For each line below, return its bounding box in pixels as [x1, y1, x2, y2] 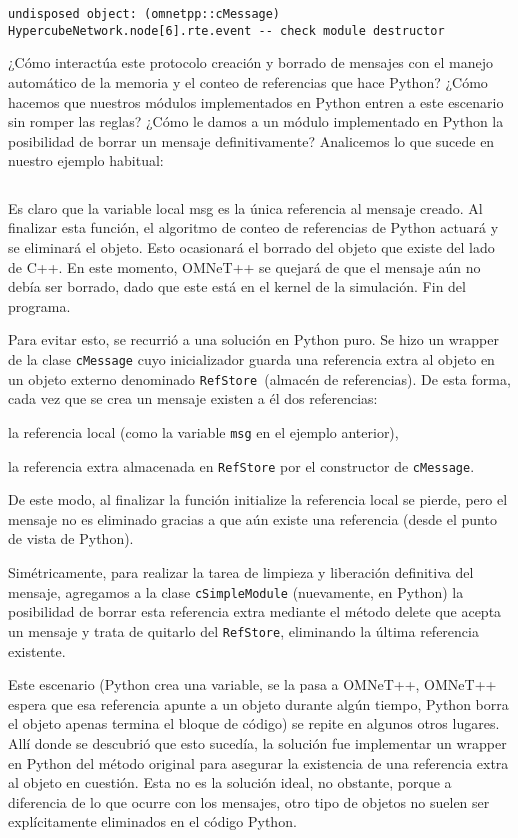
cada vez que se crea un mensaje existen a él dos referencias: [8, 388, 378, 409]
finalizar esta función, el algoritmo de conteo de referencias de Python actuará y [8, 217, 499, 238]
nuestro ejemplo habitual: [8, 150, 164, 171]
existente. [8, 640, 66, 661]
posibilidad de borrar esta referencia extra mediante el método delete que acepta [8, 601, 502, 622]
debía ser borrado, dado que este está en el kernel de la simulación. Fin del [8, 276, 466, 297]
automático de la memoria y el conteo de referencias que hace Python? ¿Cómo [8, 71, 488, 92]
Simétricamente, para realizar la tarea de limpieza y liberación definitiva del [8, 562, 474, 583]
